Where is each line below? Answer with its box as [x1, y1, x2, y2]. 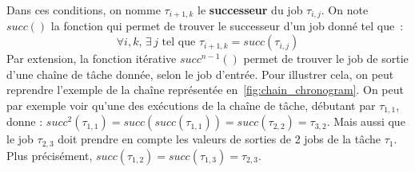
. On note [321, 2, 369, 18]
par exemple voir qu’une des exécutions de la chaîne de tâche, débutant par [6, 96, 376, 113]
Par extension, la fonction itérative [6, 50, 177, 67]
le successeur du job [198, 2, 303, 18]
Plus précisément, [6, 147, 93, 163]
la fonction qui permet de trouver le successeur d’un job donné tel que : [50, 18, 404, 34]
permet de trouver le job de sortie [243, 50, 409, 67]
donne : [6, 113, 43, 130]
